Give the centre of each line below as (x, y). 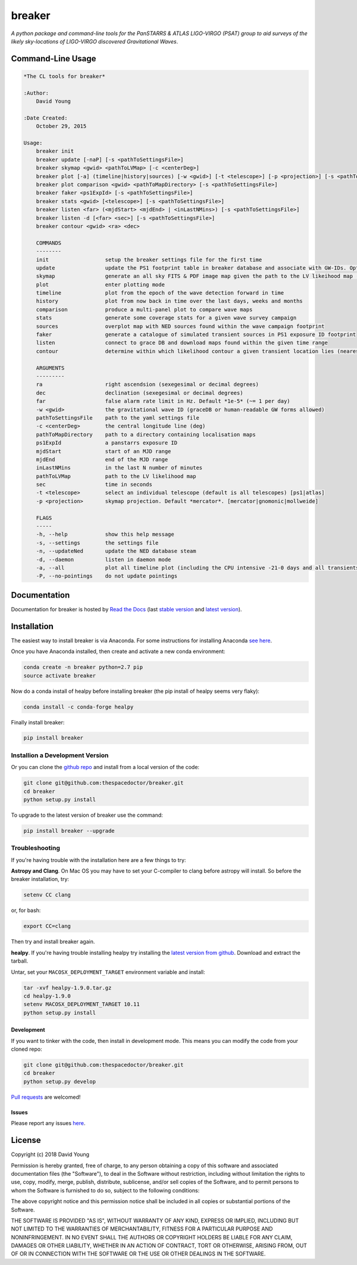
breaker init (55, 151)
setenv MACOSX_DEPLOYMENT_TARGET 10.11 (82, 1004)
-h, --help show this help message (105, 535)
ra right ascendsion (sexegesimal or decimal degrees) (147, 385)
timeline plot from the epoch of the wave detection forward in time (160, 293)
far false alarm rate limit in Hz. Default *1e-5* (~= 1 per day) (163, 401)
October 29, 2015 (61, 126)
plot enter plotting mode (100, 285)
